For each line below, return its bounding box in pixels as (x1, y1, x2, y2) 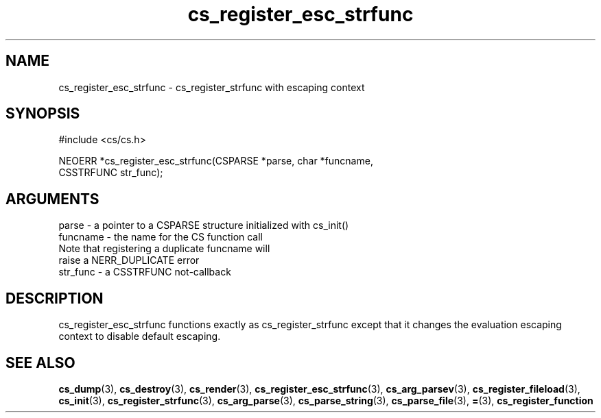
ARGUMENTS (5, 190, 99, 208)
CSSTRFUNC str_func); (58, 167, 163, 179)
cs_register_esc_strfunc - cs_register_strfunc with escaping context (58, 81, 365, 93)
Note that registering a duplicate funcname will (58, 243, 270, 255)
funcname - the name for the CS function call (58, 231, 263, 243)
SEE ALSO (5, 354, 75, 371)
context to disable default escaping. (58, 330, 221, 343)
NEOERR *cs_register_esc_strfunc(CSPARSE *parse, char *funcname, (58, 155, 373, 167)
